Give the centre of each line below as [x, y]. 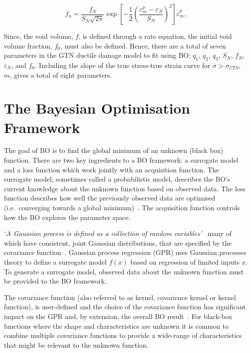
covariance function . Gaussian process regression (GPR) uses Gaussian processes [125, 252]
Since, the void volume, [39, 36]
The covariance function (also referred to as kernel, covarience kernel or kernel [120, 297]
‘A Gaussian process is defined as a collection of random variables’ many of [118, 233]
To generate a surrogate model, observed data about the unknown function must [124, 271]
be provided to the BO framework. [55, 281]
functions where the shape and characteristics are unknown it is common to [116, 326]
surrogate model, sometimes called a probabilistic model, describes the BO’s [117, 179]
